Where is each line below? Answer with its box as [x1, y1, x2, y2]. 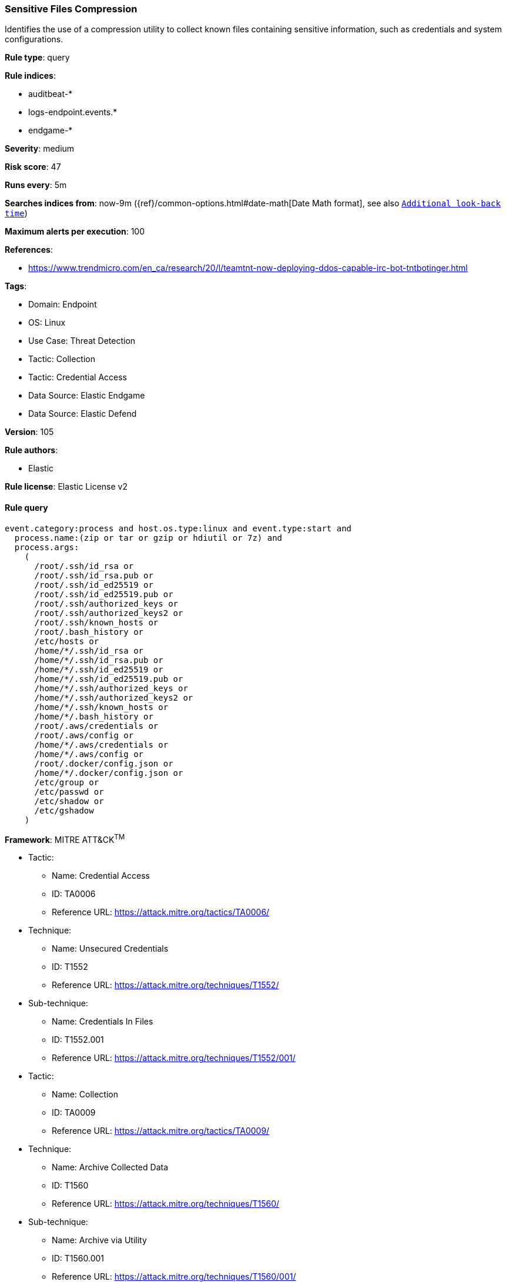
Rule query [5, 502, 48, 513]
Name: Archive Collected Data [52, 1162, 169, 1173]
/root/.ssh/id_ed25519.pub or [34, 589, 173, 599]
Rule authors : [5, 445, 58, 456]
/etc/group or [34, 777, 99, 787]
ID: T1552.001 [52, 1035, 104, 1045]
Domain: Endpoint [28, 299, 97, 310]
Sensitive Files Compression [5, 3, 138, 15]
